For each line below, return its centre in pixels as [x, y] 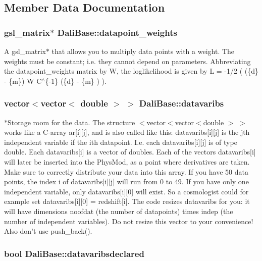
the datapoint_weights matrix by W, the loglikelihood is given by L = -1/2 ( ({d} [132, 71]
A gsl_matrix [25, 51]
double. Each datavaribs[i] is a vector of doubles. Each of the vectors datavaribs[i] [130, 152]
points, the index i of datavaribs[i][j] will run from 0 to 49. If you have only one [126, 181]
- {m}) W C [23, 81]
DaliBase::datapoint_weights [117, 32]
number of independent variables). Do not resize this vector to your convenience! [129, 221]
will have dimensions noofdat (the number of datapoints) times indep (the [119, 211]
